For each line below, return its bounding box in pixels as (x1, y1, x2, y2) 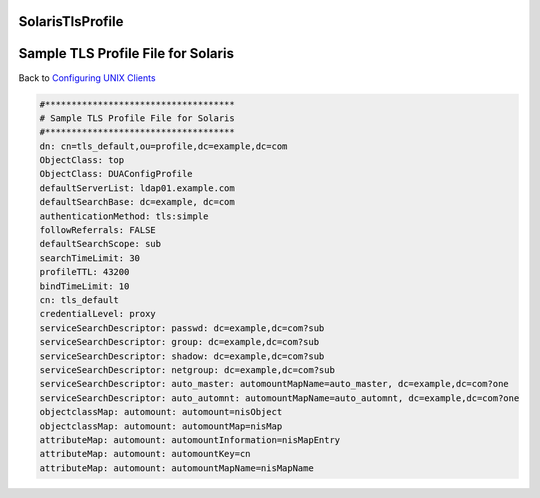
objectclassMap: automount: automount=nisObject (39, 406, 283, 418)
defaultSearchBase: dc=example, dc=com (39, 196, 235, 208)
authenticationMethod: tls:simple (39, 210, 209, 222)
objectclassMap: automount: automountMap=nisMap (39, 420, 283, 432)
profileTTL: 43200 (39, 266, 130, 278)
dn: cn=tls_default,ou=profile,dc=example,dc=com (39, 140, 288, 152)
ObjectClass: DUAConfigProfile (39, 168, 194, 180)
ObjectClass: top (39, 155, 125, 166)
